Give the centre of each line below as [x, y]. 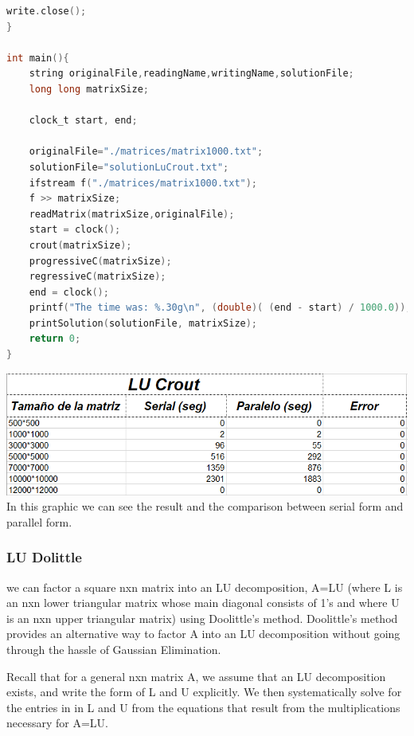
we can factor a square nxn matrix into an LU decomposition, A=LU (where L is [205, 587]
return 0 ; [55, 339]
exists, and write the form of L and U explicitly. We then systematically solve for [204, 692]
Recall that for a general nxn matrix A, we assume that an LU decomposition [196, 676]
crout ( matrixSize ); [80, 245]
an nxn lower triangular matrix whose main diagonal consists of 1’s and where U [203, 603]
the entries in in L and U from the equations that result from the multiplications [203, 707]
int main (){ [38, 58]
